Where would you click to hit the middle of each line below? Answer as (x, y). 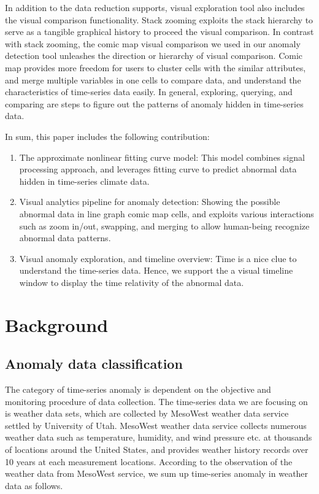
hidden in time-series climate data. (84, 181)
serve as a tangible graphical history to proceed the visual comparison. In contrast (159, 32)
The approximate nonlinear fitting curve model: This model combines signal (162, 157)
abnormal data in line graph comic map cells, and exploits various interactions (167, 213)
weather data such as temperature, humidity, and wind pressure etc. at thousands (159, 437)
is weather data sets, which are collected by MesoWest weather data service (147, 413)
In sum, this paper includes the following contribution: (107, 136)
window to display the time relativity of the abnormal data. (132, 282)
